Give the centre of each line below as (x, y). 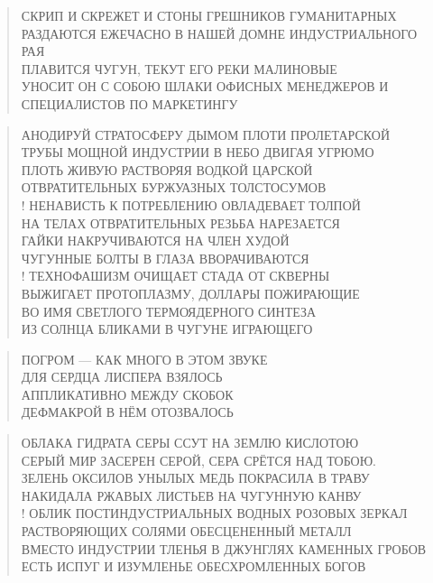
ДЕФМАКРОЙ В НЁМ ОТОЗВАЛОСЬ (127, 412)
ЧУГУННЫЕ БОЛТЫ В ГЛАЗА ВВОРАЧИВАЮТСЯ (165, 258)
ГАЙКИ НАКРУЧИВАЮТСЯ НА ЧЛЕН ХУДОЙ (155, 241)
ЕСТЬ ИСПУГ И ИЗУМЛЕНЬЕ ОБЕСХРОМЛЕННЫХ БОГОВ (193, 566)
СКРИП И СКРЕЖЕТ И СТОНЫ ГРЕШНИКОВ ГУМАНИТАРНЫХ (209, 15)
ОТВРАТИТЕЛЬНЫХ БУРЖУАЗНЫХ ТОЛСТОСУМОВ (174, 187)
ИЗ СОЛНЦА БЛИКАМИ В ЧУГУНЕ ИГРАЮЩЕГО (167, 329)
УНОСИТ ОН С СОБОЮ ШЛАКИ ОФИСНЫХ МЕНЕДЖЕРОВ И (205, 86)
